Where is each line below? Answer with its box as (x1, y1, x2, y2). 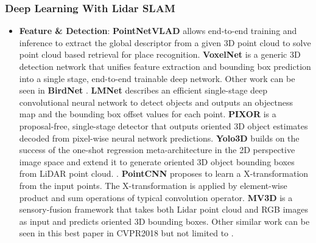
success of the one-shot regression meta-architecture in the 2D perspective (19, 143, 295, 156)
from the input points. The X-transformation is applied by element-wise (19, 179, 287, 191)
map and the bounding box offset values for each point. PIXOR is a (19, 108, 276, 120)
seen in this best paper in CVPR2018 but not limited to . (19, 227, 234, 239)
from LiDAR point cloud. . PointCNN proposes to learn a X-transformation (19, 167, 309, 180)
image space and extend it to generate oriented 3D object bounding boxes (19, 155, 295, 168)
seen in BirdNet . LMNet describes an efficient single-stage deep (19, 84, 268, 97)
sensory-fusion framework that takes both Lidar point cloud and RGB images (19, 203, 308, 216)
